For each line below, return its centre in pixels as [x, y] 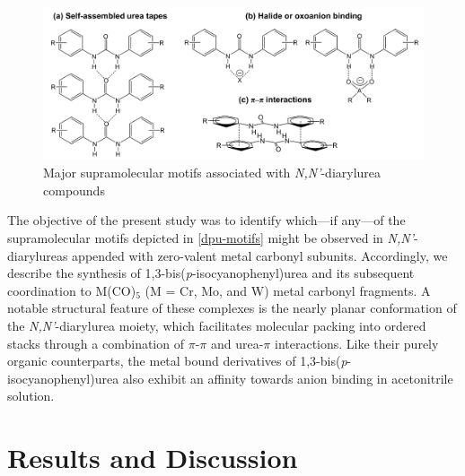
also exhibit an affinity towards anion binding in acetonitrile [288, 378]
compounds [74, 190]
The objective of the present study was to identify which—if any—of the [206, 220]
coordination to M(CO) [72, 290]
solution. [31, 396]
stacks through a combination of [96, 343]
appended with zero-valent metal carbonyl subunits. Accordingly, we [260, 255]
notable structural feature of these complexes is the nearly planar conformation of [232, 308]
